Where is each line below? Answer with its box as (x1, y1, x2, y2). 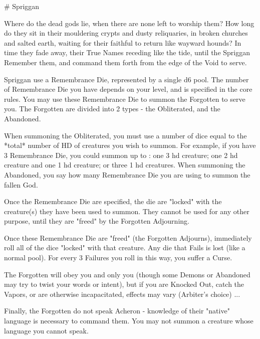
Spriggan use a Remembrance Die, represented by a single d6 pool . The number (4, 74, 249, 84)
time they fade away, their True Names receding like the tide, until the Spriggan (4, 47, 250, 58)
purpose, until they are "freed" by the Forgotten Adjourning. (4, 216, 189, 226)
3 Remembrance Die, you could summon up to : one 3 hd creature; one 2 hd (4, 149, 238, 160)
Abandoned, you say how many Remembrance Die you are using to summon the (4, 169, 250, 180)
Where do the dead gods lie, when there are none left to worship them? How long (4, 18, 254, 28)
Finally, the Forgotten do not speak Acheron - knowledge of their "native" (4, 305, 230, 316)
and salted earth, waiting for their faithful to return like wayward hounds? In (4, 37, 241, 48)
